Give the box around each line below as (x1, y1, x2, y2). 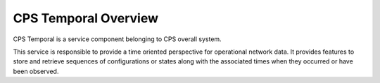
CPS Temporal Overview (13, 10, 158, 26)
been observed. (13, 67, 59, 75)
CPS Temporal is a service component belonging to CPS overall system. (13, 35, 222, 43)
